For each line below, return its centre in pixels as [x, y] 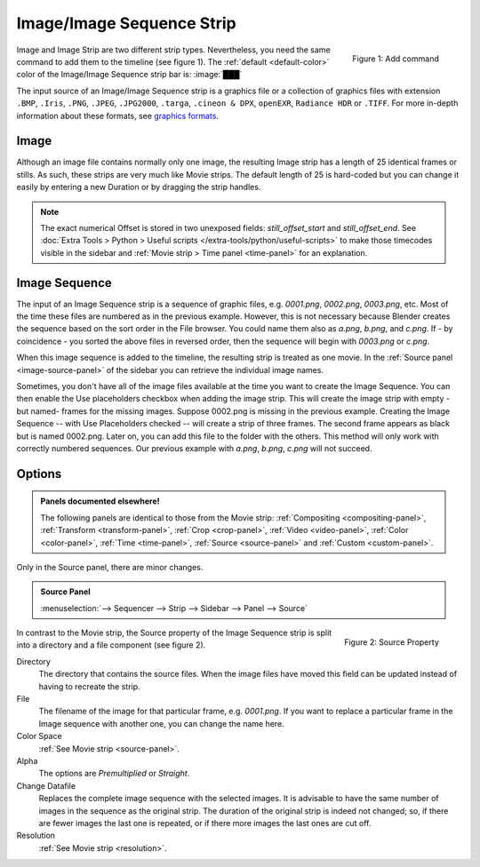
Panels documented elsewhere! [100, 501]
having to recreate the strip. [90, 686]
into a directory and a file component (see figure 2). [111, 645]
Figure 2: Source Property [391, 642]
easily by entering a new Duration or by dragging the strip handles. [139, 187]
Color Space [39, 736]
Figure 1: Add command [396, 59]
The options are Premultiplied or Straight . [114, 774]
